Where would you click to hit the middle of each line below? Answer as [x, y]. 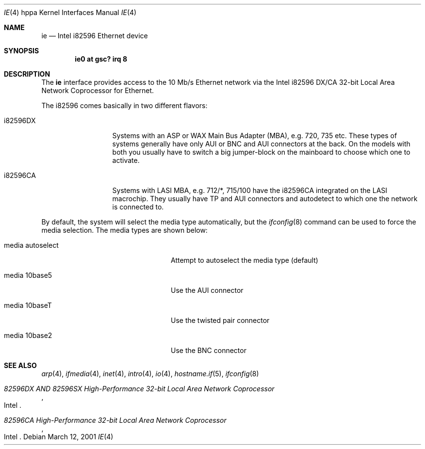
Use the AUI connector [207, 290]
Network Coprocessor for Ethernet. [98, 90]
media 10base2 [28, 335]
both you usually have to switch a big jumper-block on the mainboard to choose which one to [261, 152]
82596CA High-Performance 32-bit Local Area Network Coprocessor [115, 420]
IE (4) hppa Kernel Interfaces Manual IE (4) [70, 12]
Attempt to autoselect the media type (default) [245, 260]
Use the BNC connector [209, 350]
